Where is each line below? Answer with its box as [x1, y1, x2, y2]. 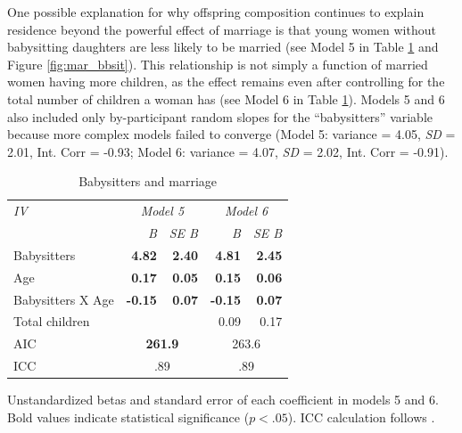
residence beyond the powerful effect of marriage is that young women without [7, 20, 436, 38]
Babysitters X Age [13, 290, 114, 308]
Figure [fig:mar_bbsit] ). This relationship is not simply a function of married [7, 54, 428, 73]
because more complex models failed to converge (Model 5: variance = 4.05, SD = [7, 125, 456, 143]
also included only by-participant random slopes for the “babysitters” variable [7, 107, 433, 126]
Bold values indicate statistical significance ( [7, 407, 250, 426]
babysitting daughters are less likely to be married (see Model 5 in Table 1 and [7, 37, 439, 56]
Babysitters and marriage [78, 172, 218, 191]
